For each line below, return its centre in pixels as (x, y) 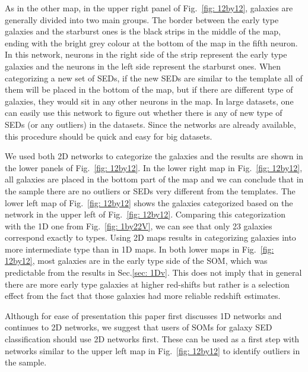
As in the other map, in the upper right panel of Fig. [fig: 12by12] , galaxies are (149, 8)
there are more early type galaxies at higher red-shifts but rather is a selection (147, 284)
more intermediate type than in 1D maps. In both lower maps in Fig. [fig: (139, 249)
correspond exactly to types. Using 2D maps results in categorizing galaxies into (150, 237)
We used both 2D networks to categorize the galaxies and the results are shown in (154, 156)
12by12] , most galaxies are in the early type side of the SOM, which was (136, 261)
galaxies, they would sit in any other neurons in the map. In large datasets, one (149, 101)
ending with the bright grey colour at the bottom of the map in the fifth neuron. (151, 42)
